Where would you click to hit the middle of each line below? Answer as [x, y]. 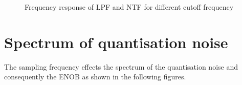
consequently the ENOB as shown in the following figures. [95, 77]
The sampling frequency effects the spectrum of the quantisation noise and [121, 66]
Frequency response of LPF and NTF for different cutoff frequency [129, 7]
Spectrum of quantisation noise [116, 42]
